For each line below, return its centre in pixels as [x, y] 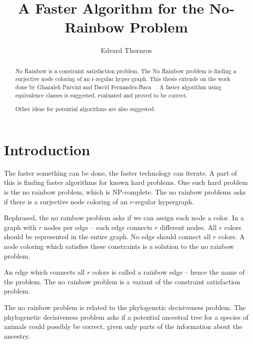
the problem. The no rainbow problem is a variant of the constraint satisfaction [122, 281]
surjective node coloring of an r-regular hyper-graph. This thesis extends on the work [123, 79]
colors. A [231, 237]
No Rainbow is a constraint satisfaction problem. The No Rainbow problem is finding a [126, 71]
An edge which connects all [44, 272]
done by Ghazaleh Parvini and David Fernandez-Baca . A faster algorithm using [118, 87]
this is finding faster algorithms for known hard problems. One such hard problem [126, 182]
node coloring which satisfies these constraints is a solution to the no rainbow [119, 246]
